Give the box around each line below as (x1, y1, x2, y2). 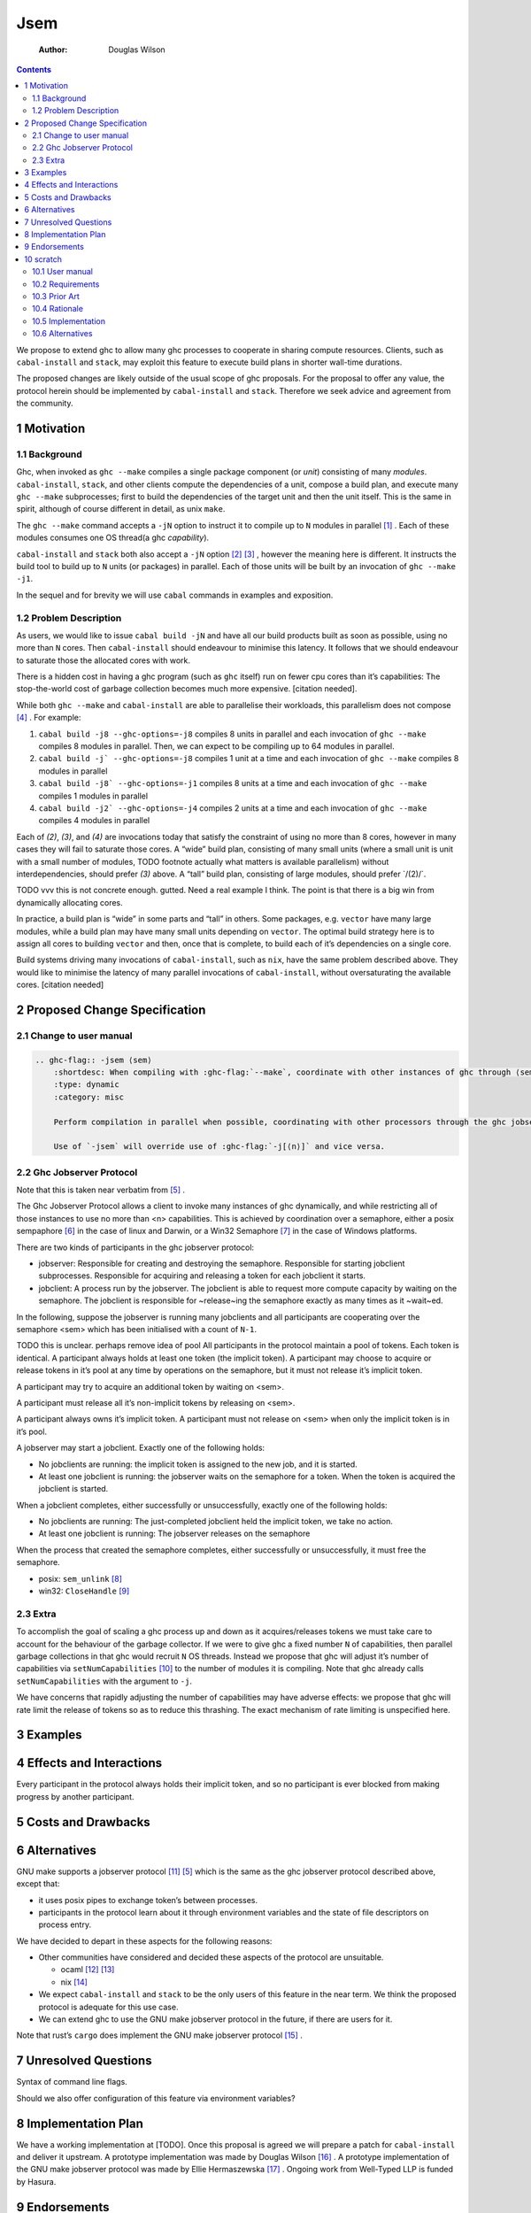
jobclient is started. (38, 1484, 109, 1494)
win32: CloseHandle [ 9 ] (38, 1585, 130, 1597)
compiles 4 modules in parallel (38, 815, 150, 826)
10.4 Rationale (32, 304, 84, 314)
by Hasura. (16, 2176, 57, 2186)
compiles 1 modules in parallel (38, 790, 149, 801)
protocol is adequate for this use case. (38, 2001, 179, 2012)
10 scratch (24, 253, 62, 265)
